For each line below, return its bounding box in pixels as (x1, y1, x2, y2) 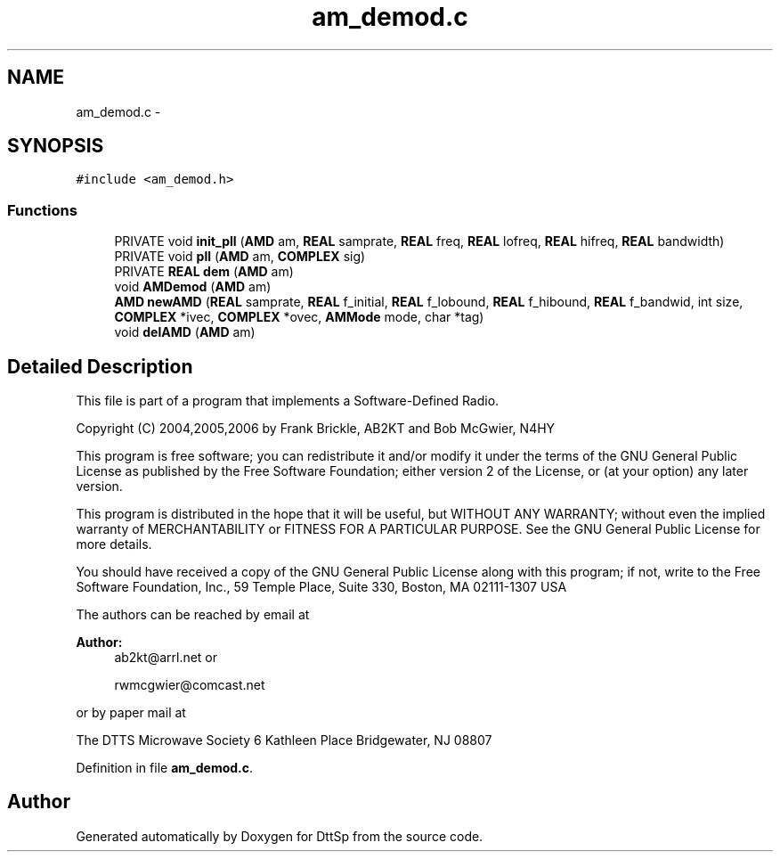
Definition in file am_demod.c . (76, 760, 254, 776)
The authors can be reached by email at (76, 607, 310, 623)
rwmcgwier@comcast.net (114, 677, 265, 693)
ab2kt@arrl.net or (114, 650, 218, 666)
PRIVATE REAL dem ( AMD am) (114, 264, 294, 280)
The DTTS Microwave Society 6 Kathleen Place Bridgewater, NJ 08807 (76, 732, 492, 749)
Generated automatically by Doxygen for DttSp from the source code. (76, 828, 483, 844)
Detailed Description (7, 355, 193, 378)
